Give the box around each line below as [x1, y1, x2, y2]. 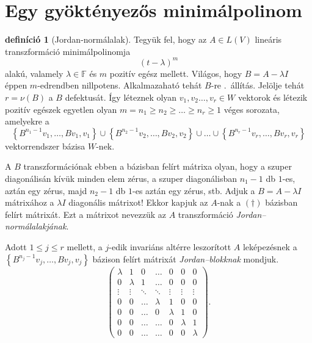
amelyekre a [5, 115, 49, 128]
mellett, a [67, 240, 103, 253]
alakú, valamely [5, 67, 63, 79]
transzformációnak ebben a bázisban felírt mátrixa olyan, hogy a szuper [23, 160, 292, 173]
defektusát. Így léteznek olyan [65, 91, 177, 103]
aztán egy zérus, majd [5, 184, 87, 197]
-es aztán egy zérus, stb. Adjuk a [132, 184, 255, 197]
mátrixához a [5, 196, 54, 209]
